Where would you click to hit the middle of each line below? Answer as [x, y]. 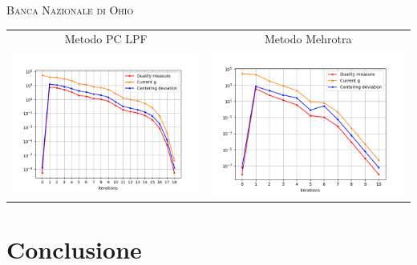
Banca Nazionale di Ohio [70, 10]
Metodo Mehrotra [308, 39]
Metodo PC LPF [106, 39]
